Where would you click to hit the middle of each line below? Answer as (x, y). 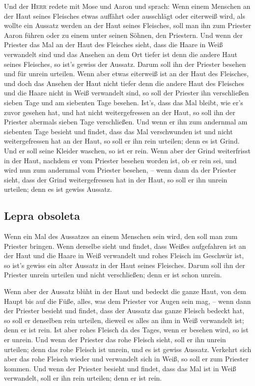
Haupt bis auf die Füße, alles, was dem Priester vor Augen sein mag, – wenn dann (127, 301)
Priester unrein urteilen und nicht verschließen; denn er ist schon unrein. (113, 275)
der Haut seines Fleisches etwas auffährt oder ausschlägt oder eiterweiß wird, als (125, 15)
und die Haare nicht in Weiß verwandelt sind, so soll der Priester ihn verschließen (127, 93)
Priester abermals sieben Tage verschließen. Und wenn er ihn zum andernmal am (126, 122)
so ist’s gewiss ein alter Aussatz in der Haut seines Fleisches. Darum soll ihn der (125, 265)
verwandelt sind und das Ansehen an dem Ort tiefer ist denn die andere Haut (121, 54)
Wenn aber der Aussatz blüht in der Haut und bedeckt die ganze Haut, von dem (125, 291)
